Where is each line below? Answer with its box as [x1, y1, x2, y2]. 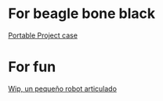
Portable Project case [8, 31, 78, 40]
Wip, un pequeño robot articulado [8, 84, 118, 93]
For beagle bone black [8, 5, 156, 23]
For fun [8, 58, 56, 76]
